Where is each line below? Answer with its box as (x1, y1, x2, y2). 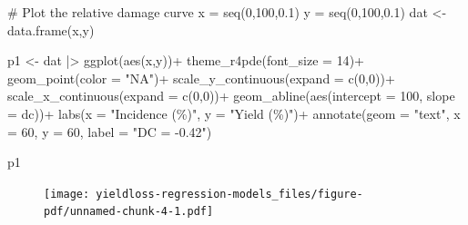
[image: (44, 187, 90, 201)
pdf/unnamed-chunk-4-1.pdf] (44, 205, 214, 219)
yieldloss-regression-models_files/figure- (96, 187, 363, 201)
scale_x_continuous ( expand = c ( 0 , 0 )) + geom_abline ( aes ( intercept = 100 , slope (7, 86, 455, 105)
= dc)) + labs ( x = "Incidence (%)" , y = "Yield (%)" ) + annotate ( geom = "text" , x (7, 103, 461, 122)
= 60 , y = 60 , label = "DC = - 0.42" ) (7, 122, 212, 141)
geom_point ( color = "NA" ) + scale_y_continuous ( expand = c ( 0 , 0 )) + (7, 68, 395, 87)
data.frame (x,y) (7, 20, 95, 39)
